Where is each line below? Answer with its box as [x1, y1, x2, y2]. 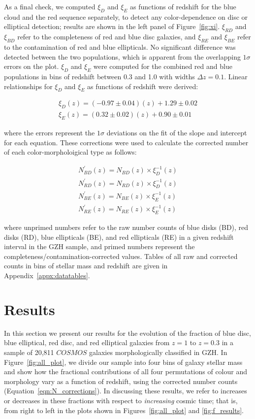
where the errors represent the [4, 128, 95, 138]
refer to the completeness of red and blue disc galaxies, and [17, 32, 196, 42]
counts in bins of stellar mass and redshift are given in [4, 260, 168, 271]
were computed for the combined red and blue [93, 61, 232, 71]
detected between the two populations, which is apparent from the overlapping [4, 51, 241, 62]
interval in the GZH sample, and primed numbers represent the [4, 241, 195, 252]
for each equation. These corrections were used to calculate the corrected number [4, 137, 249, 147]
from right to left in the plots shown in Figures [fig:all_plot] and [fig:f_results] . [4, 405, 244, 415]
